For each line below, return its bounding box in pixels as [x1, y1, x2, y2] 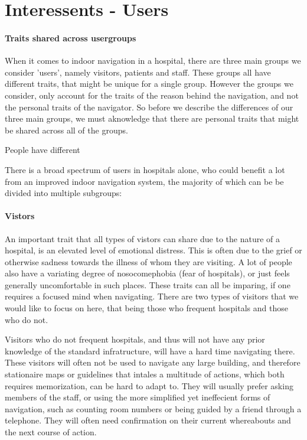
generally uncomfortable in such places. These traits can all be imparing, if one [5, 278, 290, 291]
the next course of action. [5, 426, 97, 438]
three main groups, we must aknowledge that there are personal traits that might [5, 112, 299, 125]
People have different [5, 144, 80, 156]
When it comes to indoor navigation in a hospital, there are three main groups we [5, 54, 301, 67]
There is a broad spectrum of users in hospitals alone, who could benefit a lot [5, 163, 285, 175]
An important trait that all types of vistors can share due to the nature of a [5, 232, 280, 245]
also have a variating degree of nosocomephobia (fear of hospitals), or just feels [5, 267, 290, 279]
